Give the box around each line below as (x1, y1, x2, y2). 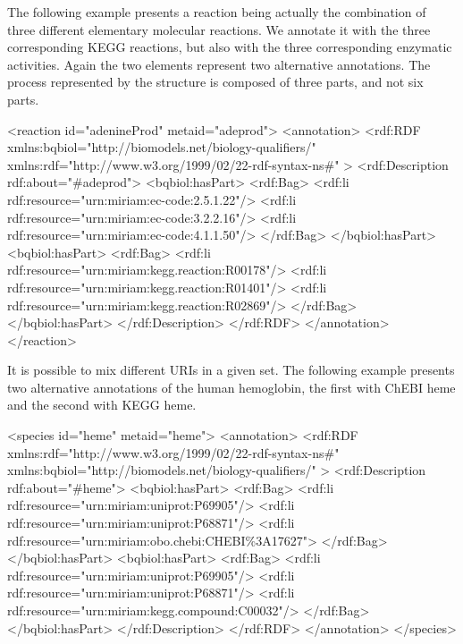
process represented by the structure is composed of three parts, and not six (7, 72, 424, 91)
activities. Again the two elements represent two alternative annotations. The (7, 55, 431, 73)
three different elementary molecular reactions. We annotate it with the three (7, 20, 431, 38)
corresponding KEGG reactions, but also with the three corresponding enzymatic (7, 38, 452, 56)
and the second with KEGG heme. (7, 395, 197, 414)
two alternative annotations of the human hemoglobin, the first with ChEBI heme (7, 377, 456, 396)
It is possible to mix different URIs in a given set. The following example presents (7, 360, 455, 379)
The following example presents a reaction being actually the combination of (7, 3, 426, 21)
